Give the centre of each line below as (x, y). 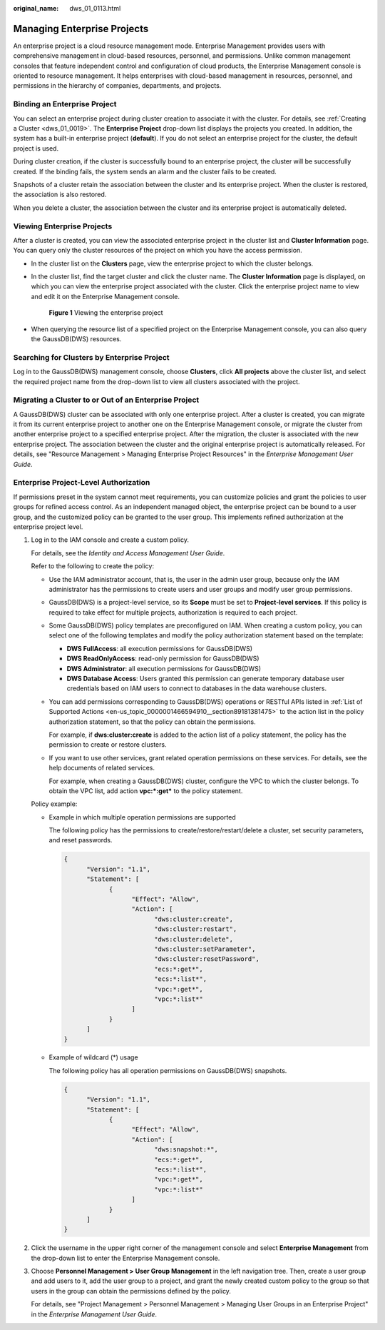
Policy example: (54, 804)
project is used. (36, 148)
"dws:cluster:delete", (193, 939)
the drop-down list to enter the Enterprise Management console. (125, 1258)
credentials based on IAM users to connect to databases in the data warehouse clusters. (197, 688)
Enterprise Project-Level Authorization (82, 483)
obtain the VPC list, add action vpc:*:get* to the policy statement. (146, 791)
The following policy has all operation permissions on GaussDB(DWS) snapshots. (168, 1070)
